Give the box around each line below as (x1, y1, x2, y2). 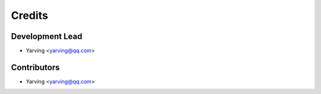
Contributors (11, 62, 60, 72)
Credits (11, 9, 49, 22)
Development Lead (11, 31, 83, 41)
